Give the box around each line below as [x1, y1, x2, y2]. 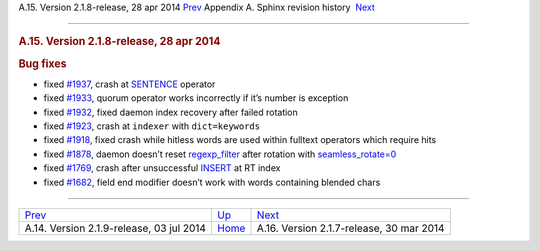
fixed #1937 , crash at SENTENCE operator [43, 78, 216, 90]
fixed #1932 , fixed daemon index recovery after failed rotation [43, 106, 299, 118]
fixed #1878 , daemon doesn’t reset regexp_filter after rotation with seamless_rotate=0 [43, 148, 397, 160]
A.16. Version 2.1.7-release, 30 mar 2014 [256, 221, 445, 235]
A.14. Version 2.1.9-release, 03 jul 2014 [24, 221, 207, 235]
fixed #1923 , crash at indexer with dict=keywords [43, 120, 260, 132]
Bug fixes [18, 56, 67, 70]
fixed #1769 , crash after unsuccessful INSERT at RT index [43, 162, 281, 174]
